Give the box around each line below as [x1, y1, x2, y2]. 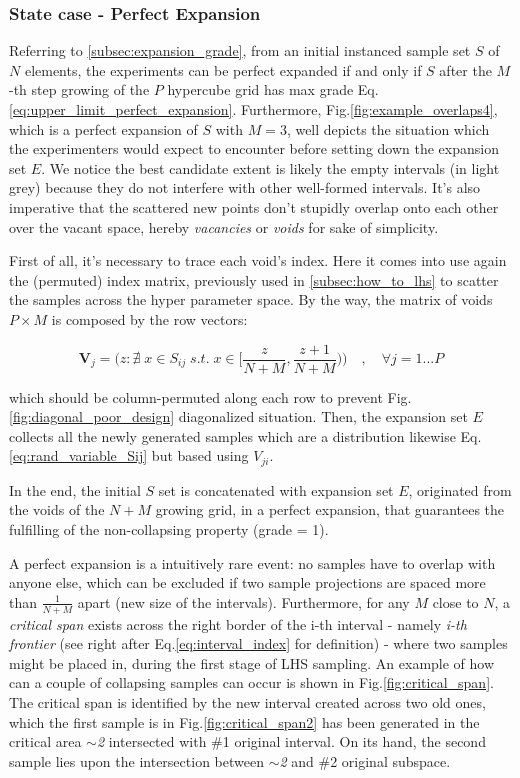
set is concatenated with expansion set [158, 479, 394, 500]
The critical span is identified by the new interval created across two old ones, [9, 692, 486, 712]
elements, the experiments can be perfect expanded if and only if [24, 59, 422, 80]
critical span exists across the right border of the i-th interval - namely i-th [9, 613, 467, 634]
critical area [9, 731, 82, 752]
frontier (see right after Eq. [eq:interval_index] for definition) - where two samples [9, 633, 508, 654]
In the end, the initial [9, 479, 141, 500]
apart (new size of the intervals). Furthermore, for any [77, 591, 410, 612]
